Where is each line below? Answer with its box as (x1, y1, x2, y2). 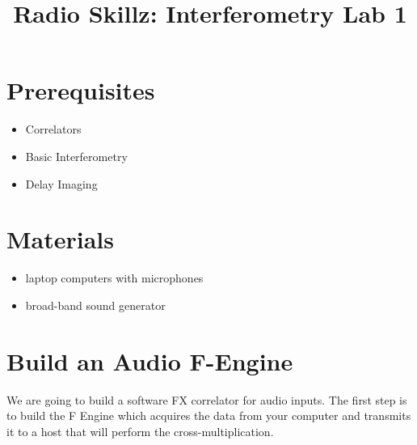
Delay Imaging (25, 175, 98, 192)
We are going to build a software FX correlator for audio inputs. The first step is (6, 391, 407, 408)
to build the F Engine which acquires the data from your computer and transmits (6, 407, 411, 424)
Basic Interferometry (25, 147, 128, 164)
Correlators (25, 121, 82, 138)
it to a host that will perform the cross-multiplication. (6, 422, 274, 439)
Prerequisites (6, 74, 155, 107)
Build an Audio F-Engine (6, 344, 293, 377)
